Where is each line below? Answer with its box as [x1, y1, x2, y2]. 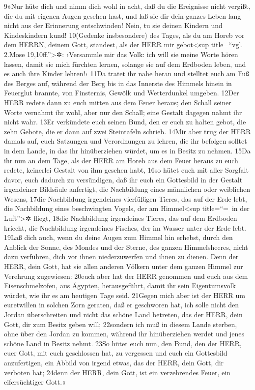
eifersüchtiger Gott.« [4, 377, 66, 387]
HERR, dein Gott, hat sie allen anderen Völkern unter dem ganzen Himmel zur [4, 261, 243, 271]
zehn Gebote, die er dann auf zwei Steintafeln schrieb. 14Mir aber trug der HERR [4, 126, 251, 136]
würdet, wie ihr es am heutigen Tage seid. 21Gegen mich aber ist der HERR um [4, 290, 246, 300]
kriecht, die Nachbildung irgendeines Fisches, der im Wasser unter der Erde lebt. [4, 222, 246, 233]
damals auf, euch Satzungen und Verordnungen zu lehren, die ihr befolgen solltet [4, 136, 247, 146]
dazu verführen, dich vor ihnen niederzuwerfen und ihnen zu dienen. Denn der [4, 251, 239, 262]
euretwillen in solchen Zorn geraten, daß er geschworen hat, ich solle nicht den [4, 300, 239, 310]
